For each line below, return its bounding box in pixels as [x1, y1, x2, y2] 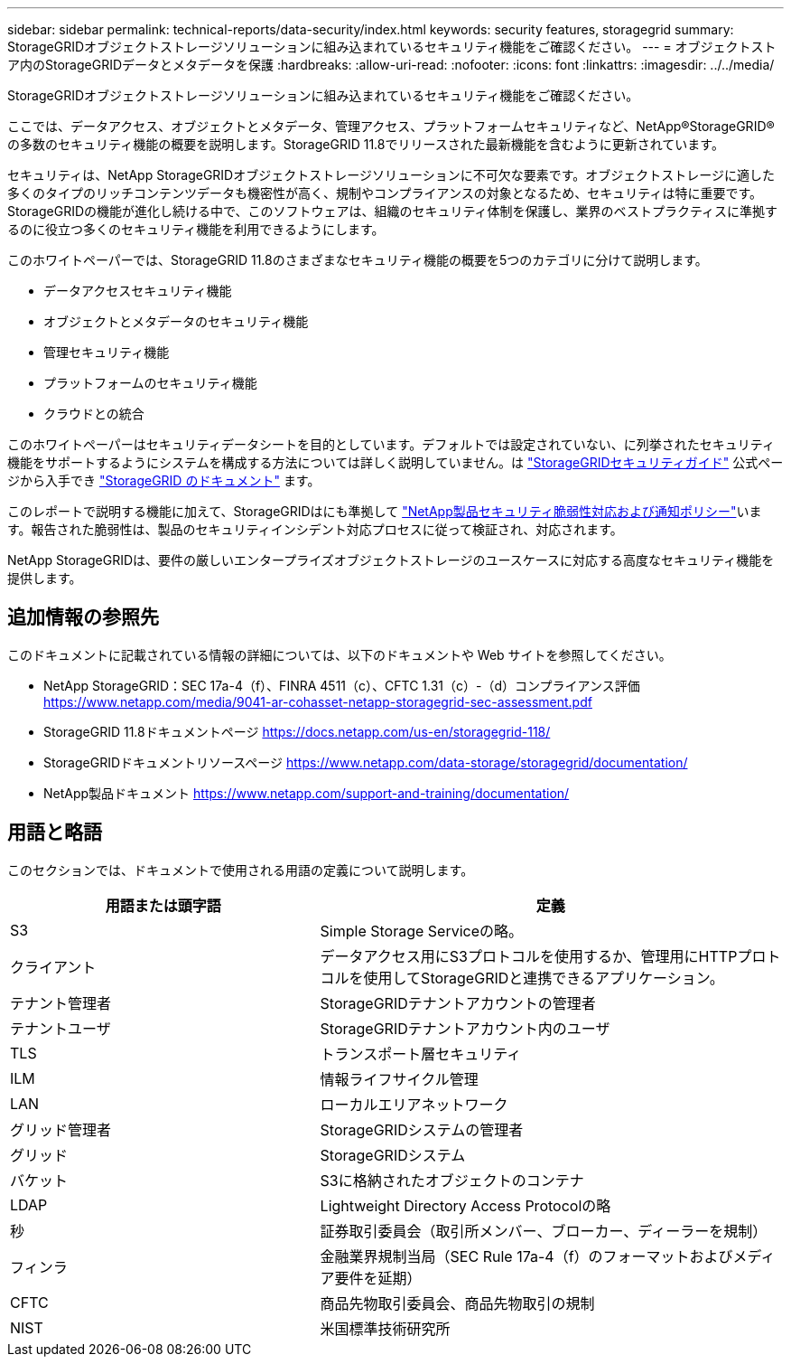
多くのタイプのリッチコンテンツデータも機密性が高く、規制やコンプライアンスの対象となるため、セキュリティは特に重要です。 [7, 185, 763, 201]
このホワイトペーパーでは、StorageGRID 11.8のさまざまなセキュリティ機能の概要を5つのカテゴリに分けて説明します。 [7, 252, 708, 268]
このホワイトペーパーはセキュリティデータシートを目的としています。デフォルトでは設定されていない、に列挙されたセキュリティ [7, 437, 775, 452]
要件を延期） [334, 1268, 422, 1287]
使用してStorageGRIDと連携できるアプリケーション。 [363, 968, 724, 987]
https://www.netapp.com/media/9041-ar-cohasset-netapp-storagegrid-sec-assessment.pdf [43, 693, 592, 710]
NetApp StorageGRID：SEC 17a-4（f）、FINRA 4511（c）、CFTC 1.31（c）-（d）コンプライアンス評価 [43, 677, 640, 693]
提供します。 [7, 570, 82, 586]
